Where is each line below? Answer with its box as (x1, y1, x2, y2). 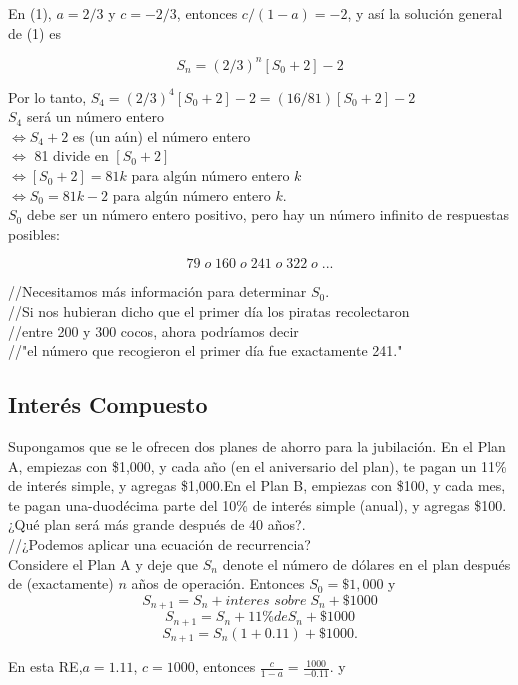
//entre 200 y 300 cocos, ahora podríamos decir (8, 320, 299, 341)
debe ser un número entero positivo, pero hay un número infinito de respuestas (26, 204, 510, 225)
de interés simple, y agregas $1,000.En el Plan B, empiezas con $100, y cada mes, (8, 475, 506, 496)
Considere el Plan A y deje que (8, 553, 199, 574)
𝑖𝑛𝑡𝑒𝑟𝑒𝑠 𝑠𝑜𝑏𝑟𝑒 (225, 593, 307, 608)
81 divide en (34, 145, 109, 166)
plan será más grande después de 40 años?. (44, 514, 306, 535)
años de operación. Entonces (131, 573, 305, 594)
